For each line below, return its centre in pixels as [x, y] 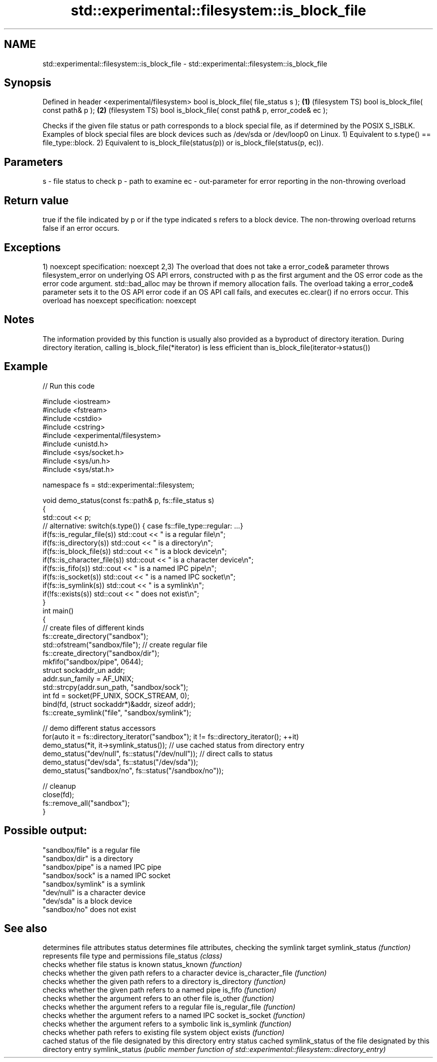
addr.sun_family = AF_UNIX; [88, 678]
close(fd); [58, 794]
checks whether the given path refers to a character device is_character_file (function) [185, 973]
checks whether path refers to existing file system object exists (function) [164, 1033]
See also [26, 928]
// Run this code [69, 386]
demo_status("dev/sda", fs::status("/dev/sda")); [120, 762]
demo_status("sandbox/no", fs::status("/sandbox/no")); [133, 770]
